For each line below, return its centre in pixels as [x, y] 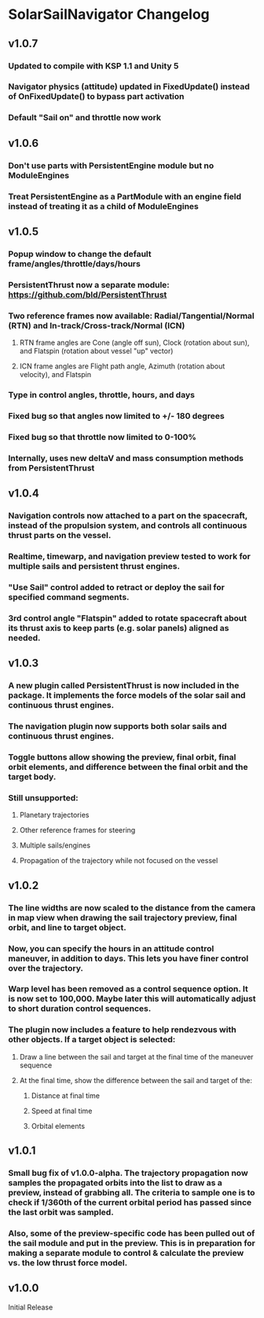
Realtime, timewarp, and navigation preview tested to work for [130, 557]
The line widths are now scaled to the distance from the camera [132, 907]
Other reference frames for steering [77, 830]
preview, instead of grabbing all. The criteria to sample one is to [132, 1193]
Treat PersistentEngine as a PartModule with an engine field [125, 196]
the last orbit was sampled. [61, 1213]
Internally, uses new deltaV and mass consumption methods [126, 458]
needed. [24, 638]
